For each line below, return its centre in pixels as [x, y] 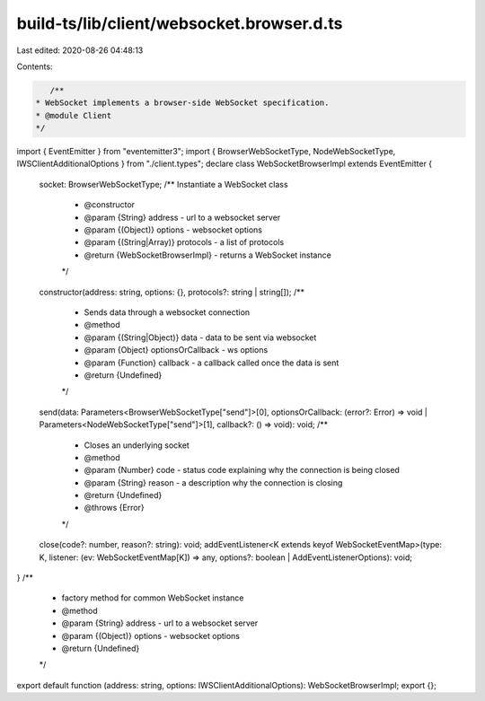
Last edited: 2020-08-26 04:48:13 [80, 50]
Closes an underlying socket [137, 445]
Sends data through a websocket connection [167, 312]
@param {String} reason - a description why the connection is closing [213, 482]
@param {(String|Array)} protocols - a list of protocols [184, 242]
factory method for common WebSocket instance [153, 598]
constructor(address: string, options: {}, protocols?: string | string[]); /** [172, 292]
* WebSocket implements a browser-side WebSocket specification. [182, 103]
